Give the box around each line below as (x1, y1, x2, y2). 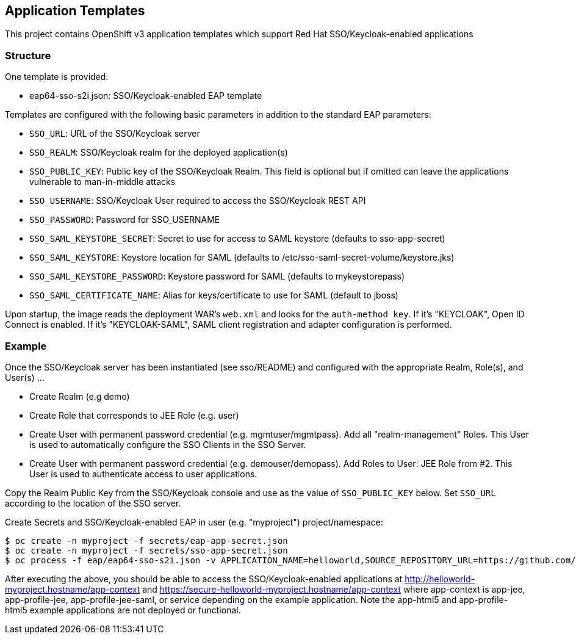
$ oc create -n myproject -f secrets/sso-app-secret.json (5, 545, 288, 555)
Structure (5, 49, 51, 62)
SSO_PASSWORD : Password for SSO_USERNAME (29, 214, 220, 225)
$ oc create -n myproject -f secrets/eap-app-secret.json (5, 535, 288, 546)
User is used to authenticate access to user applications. (29, 468, 257, 479)
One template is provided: (5, 71, 109, 82)
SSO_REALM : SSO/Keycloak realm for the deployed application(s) (29, 147, 288, 158)
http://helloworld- (405, 573, 475, 584)
